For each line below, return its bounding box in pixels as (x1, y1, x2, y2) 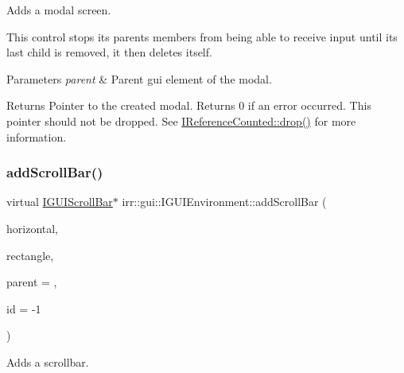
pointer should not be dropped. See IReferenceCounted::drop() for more (6, 112, 356, 129)
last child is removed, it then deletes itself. (6, 44, 212, 60)
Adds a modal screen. (6, 2, 111, 17)
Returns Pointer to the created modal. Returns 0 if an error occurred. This (6, 97, 371, 114)
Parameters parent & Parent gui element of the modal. (6, 70, 272, 87)
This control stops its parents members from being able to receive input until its (6, 28, 398, 45)
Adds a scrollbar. (6, 353, 89, 370)
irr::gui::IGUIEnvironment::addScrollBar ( (122, 193, 327, 210)
